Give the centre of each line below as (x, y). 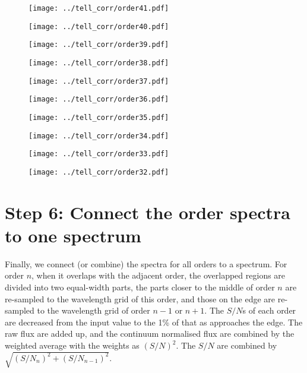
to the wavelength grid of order (94, 310)
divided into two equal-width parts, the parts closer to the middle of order (140, 287)
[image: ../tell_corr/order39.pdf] (99, 45)
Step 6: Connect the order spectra (148, 212)
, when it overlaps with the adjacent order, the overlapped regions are (159, 275)
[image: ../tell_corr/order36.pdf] (99, 99)
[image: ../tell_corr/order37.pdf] (99, 81)
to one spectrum (73, 235)
